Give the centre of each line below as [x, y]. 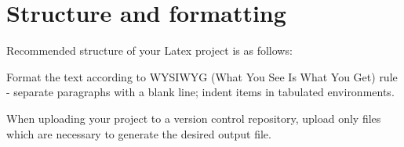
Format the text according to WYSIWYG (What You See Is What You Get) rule [202, 76]
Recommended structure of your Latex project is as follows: [149, 50]
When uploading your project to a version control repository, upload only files [194, 118]
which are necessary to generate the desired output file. [139, 133]
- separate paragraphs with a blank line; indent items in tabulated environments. [200, 92]
